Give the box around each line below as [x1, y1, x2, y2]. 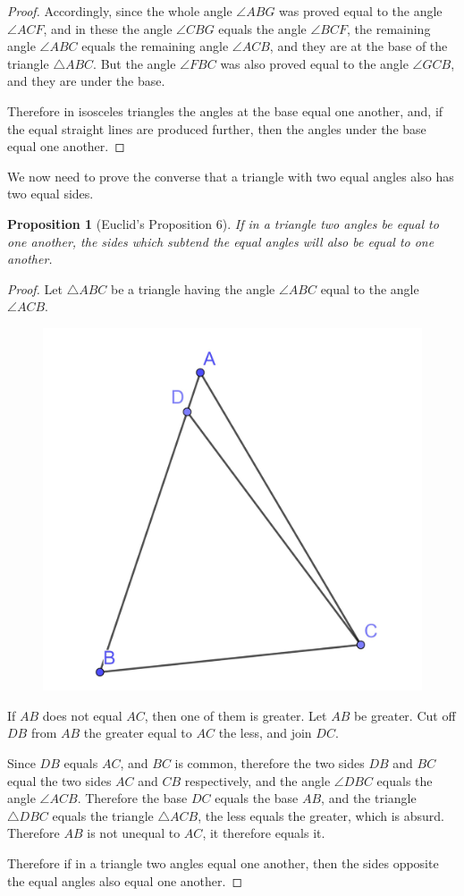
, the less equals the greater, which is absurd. [198, 806, 444, 824]
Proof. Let [7, 279, 63, 298]
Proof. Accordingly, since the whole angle [7, 2, 232, 20]
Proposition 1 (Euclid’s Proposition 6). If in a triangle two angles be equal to [7, 214, 439, 232]
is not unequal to [87, 824, 181, 842]
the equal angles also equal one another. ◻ [7, 871, 243, 890]
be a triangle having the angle [111, 279, 275, 298]
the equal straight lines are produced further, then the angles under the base [7, 119, 426, 138]
